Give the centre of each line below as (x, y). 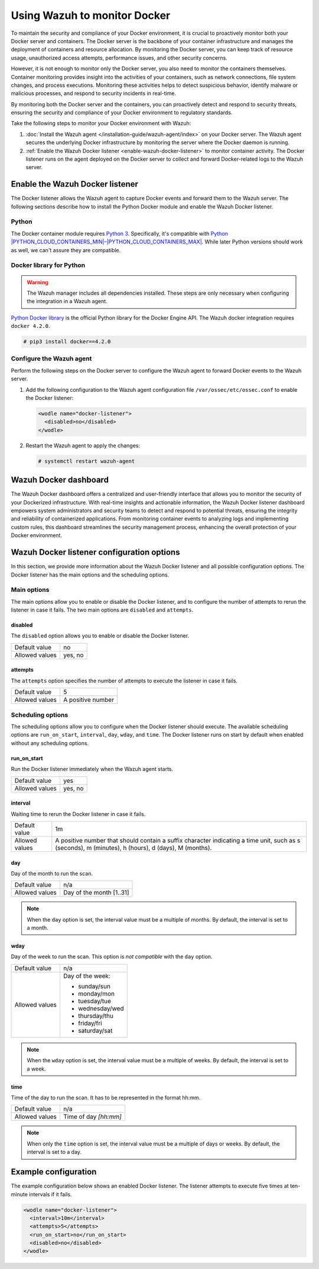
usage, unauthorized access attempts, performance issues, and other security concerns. (119, 58)
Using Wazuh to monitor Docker (91, 15)
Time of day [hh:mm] (92, 1117)
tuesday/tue (95, 1001)
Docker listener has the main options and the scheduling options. (90, 575)
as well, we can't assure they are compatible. (66, 250)
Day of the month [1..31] (96, 893)
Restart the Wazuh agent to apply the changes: (83, 445)
